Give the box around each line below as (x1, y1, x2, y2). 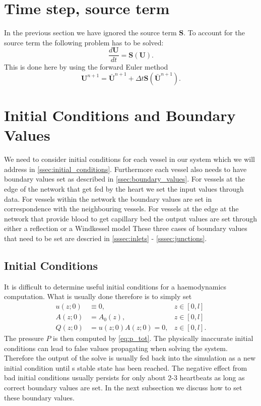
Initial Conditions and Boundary (4, 105, 236, 126)
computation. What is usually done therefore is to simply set (4, 291, 192, 302)
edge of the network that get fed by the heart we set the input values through (4, 184, 244, 194)
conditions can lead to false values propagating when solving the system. (4, 342, 228, 353)
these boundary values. (4, 392, 75, 402)
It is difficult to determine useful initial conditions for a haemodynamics (4, 281, 227, 292)
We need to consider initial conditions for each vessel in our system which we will (4, 154, 255, 164)
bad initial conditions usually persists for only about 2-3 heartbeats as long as (4, 372, 245, 383)
